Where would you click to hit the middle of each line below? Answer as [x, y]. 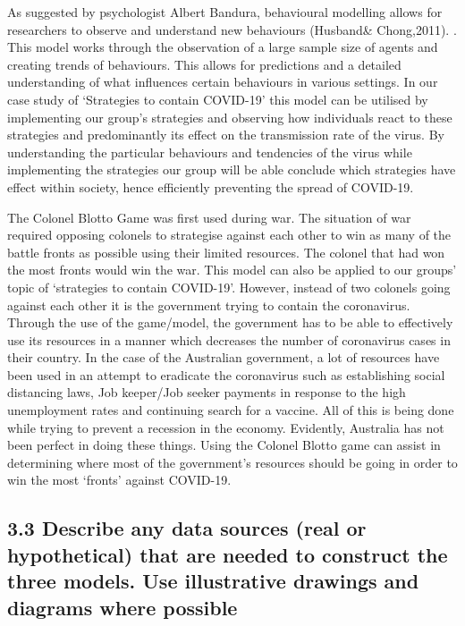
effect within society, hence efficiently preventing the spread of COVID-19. [211, 186]
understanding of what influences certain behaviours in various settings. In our [223, 82]
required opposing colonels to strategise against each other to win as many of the [229, 235]
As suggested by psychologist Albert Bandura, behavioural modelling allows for [225, 12]
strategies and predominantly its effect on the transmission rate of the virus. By [226, 135]
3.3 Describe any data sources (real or [187, 528]
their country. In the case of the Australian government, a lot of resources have [224, 357]
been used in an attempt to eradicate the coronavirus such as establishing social [226, 374]
